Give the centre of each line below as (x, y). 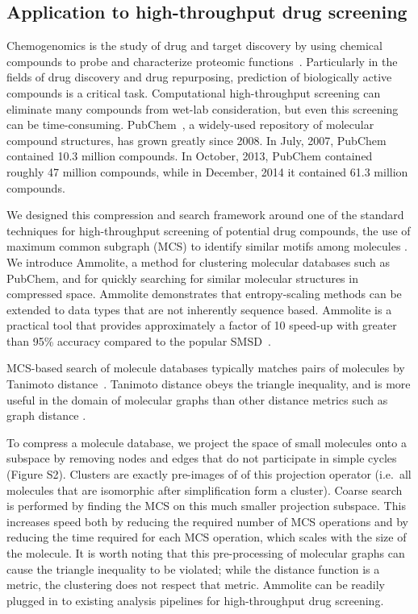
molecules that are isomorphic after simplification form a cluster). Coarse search (205, 490)
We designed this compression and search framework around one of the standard (205, 215)
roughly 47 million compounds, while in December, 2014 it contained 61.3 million (207, 171)
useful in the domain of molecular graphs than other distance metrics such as (197, 399)
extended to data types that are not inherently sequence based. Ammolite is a (199, 309)
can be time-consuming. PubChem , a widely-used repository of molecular (190, 124)
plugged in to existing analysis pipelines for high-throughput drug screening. (195, 600)
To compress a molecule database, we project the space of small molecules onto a (207, 442)
